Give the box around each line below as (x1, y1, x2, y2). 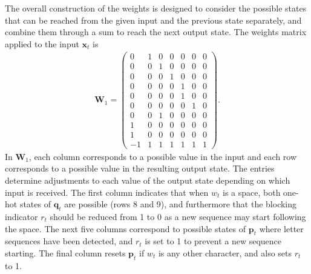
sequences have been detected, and (5, 235, 133, 247)
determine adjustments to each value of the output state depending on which (5, 173, 290, 186)
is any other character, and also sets (158, 246, 292, 259)
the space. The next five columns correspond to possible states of (5, 222, 246, 235)
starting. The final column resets (5, 246, 126, 259)
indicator (5, 210, 38, 222)
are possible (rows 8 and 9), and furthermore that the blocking (64, 198, 297, 210)
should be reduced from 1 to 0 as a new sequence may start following (50, 210, 306, 222)
